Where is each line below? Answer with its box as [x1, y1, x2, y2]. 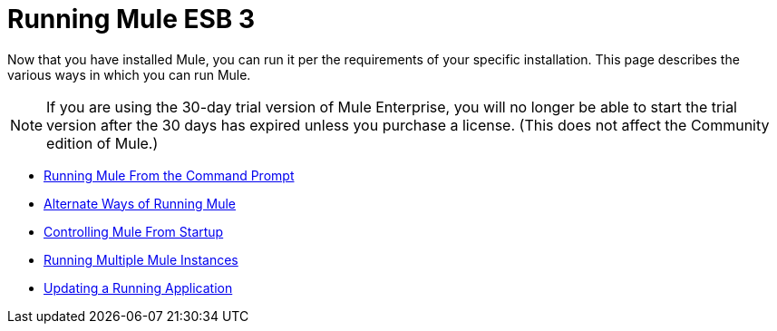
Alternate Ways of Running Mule [44, 195, 236, 211]
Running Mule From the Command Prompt [44, 167, 295, 183]
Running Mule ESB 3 [7, 4, 256, 34]
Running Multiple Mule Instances [44, 251, 238, 268]
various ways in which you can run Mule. [7, 66, 251, 83]
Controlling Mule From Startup [44, 223, 224, 239]
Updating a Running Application [44, 279, 233, 296]
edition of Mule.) [46, 133, 159, 152]
